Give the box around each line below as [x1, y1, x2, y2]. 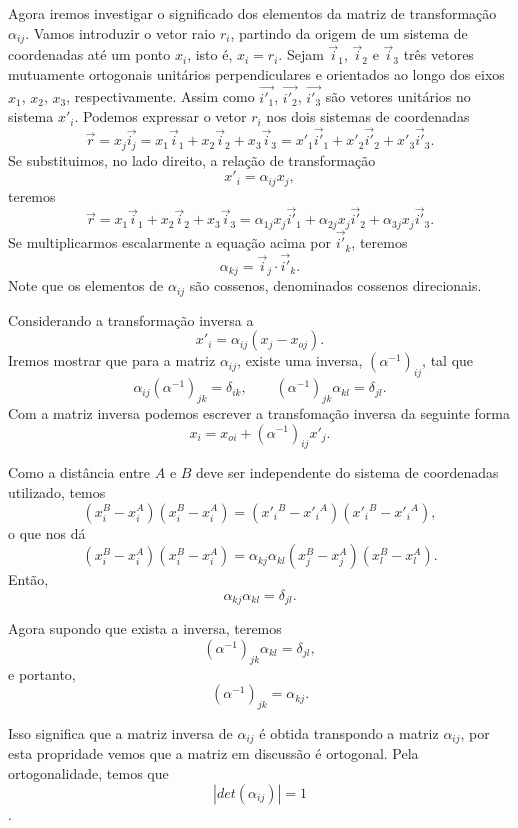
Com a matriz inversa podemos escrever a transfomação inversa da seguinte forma [8, 402, 510, 423]
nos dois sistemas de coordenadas [266, 106, 470, 127]
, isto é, [187, 44, 233, 65]
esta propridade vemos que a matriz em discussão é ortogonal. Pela [8, 743, 419, 764]
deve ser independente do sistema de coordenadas [196, 462, 499, 483]
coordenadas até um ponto [8, 44, 171, 65]
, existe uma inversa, [237, 350, 363, 371]
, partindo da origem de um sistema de [230, 22, 468, 43]
